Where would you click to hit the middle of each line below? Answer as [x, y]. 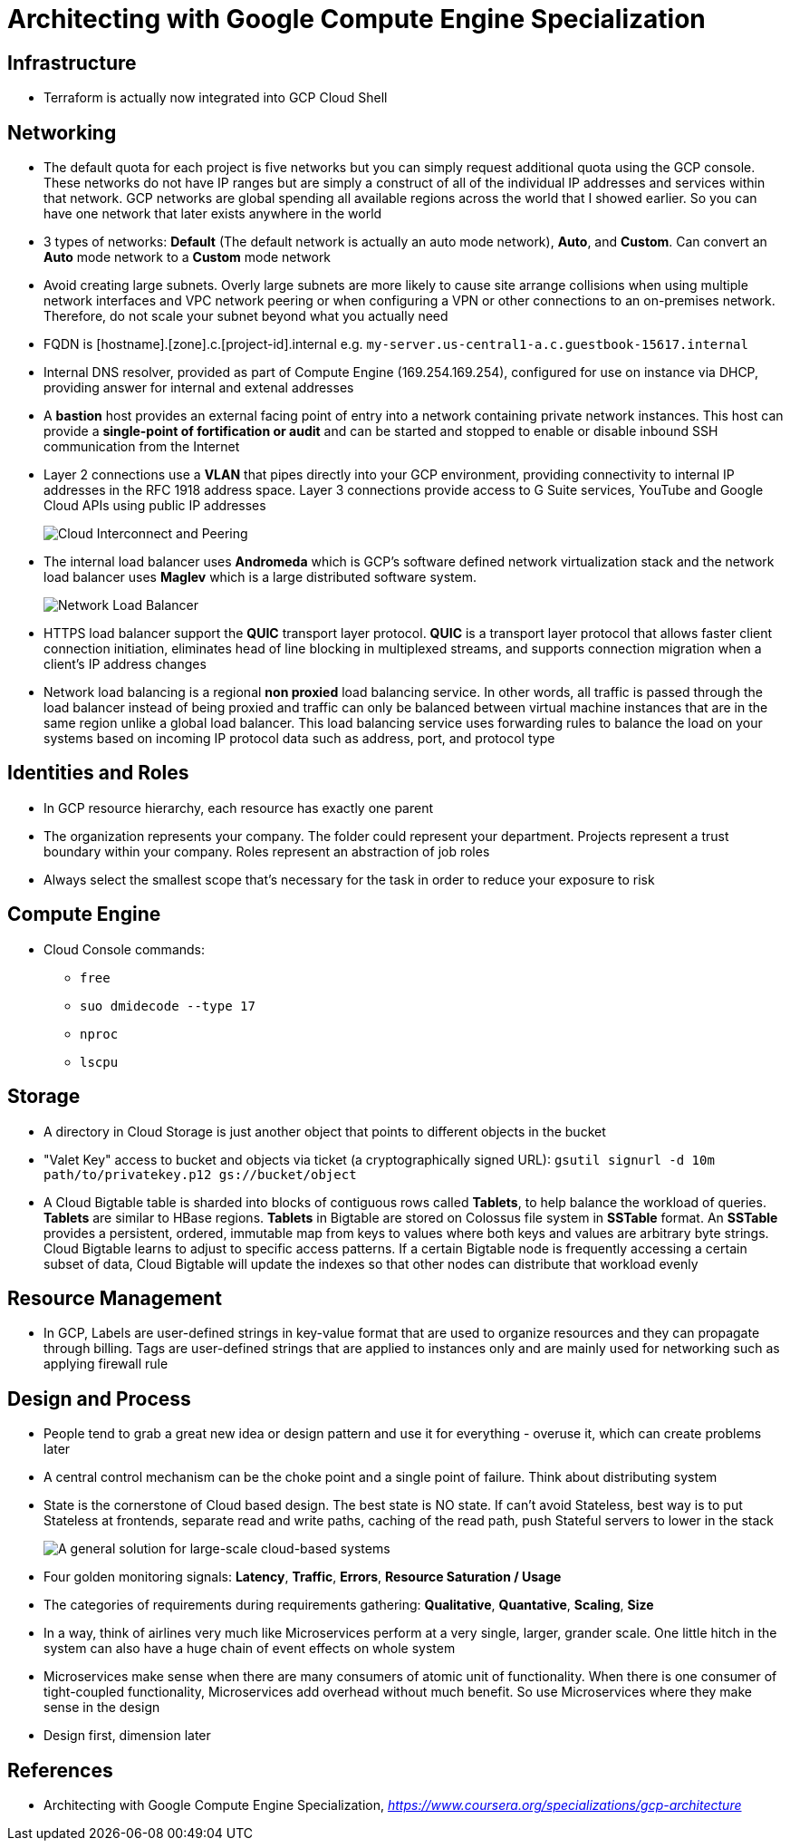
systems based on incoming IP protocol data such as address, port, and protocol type [299, 739]
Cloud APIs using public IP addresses [155, 506]
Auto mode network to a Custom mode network [188, 257]
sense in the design [102, 1708]
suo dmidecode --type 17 [168, 1006]
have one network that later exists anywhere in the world [213, 214]
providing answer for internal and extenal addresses [199, 388]
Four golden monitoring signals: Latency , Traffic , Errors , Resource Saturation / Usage [303, 1577]
